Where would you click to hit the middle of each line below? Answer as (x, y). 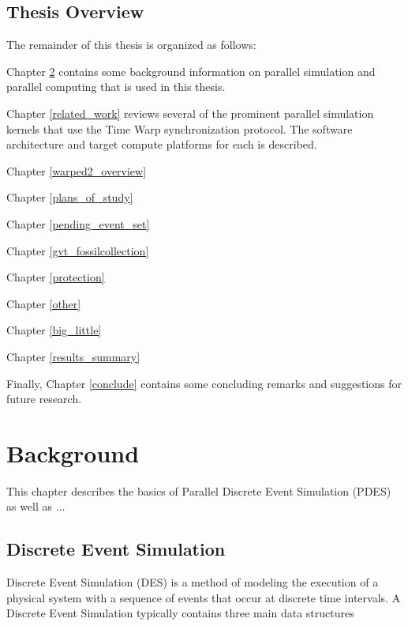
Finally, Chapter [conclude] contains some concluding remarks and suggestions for (204, 383)
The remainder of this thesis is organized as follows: (131, 45)
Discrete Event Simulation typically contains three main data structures (180, 613)
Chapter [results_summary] (73, 356)
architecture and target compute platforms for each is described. (162, 144)
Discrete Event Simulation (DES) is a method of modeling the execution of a (193, 582)
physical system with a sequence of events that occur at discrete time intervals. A (204, 597)
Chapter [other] (44, 303)
